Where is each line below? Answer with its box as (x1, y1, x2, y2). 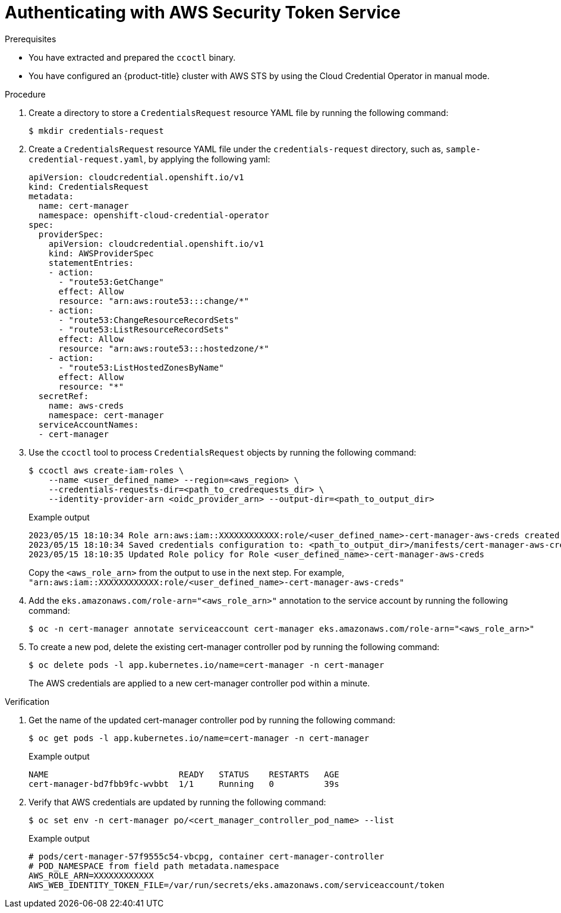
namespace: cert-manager (48, 410, 164, 420)
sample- (445, 144, 481, 154)
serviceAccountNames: (38, 419, 139, 429)
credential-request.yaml (29, 154, 144, 164)
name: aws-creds (48, 400, 124, 410)
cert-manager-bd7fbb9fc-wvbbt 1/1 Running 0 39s (29, 779, 339, 789)
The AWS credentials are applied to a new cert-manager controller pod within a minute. (29, 677, 370, 688)
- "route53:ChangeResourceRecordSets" (58, 315, 239, 325)
